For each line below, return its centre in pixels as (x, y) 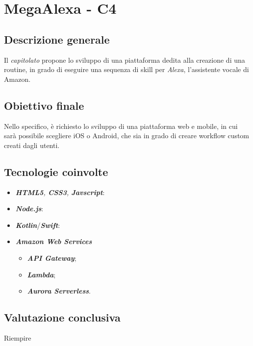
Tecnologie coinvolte (56, 171)
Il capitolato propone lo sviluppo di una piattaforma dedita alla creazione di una (125, 60)
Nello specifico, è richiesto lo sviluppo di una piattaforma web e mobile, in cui (121, 126)
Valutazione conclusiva (62, 317)
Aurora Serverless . (59, 291)
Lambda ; (41, 274)
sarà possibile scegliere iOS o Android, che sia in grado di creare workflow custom (127, 136)
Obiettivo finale (44, 105)
